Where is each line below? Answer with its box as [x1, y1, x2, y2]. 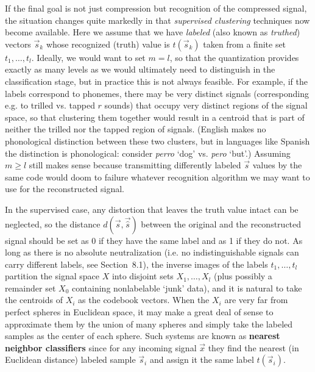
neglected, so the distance [5, 217, 101, 230]
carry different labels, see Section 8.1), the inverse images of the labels [5, 257, 268, 270]
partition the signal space [5, 270, 99, 282]
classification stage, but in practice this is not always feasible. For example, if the [5, 74, 308, 87]
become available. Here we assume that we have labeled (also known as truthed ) [5, 26, 300, 38]
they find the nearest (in [208, 341, 299, 354]
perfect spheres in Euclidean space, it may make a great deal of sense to [5, 306, 274, 318]
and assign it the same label [149, 353, 254, 366]
